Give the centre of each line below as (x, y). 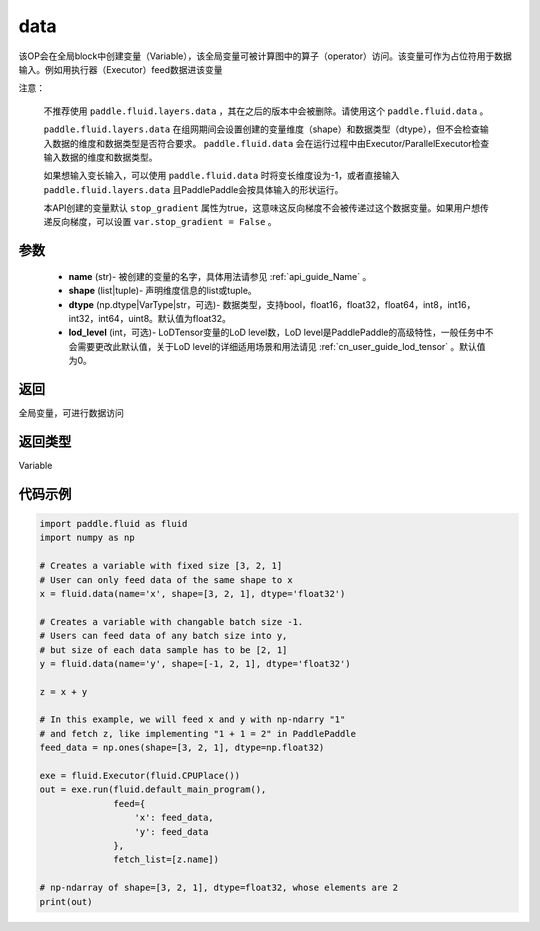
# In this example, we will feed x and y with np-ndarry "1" (192, 719)
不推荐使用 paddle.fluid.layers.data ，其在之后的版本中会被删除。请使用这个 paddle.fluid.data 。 (266, 111)
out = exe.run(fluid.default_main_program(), (153, 789)
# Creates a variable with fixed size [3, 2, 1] (161, 566)
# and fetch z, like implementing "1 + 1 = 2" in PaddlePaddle (198, 733)
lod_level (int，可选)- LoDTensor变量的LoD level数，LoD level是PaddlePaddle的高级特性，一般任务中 (276, 332)
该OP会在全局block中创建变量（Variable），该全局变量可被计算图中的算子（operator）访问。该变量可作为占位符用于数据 (265, 56)
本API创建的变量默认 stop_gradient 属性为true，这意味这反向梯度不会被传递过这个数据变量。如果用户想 (262, 208)
